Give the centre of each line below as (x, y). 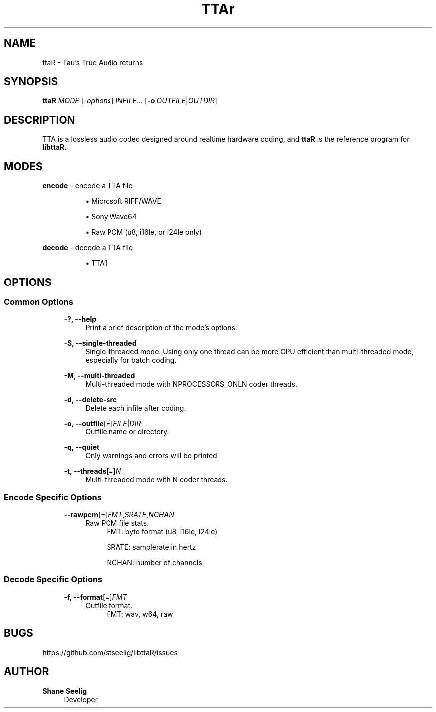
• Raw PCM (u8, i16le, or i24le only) (144, 232)
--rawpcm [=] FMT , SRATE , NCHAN (119, 515)
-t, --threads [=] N (93, 471)
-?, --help (80, 319)
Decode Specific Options (53, 580)
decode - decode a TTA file (88, 248)
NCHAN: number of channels (154, 563)
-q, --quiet (82, 447)
